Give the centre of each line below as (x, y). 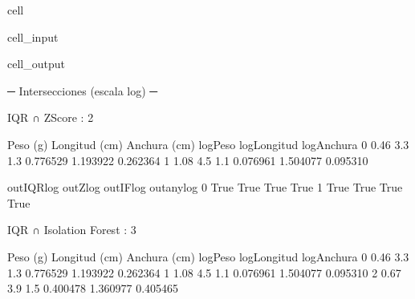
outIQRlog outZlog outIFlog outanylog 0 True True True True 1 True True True (205, 187)
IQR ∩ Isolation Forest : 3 (72, 230)
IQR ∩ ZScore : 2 (51, 117)
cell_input (33, 36)
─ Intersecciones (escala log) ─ (83, 90)
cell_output (36, 64)
